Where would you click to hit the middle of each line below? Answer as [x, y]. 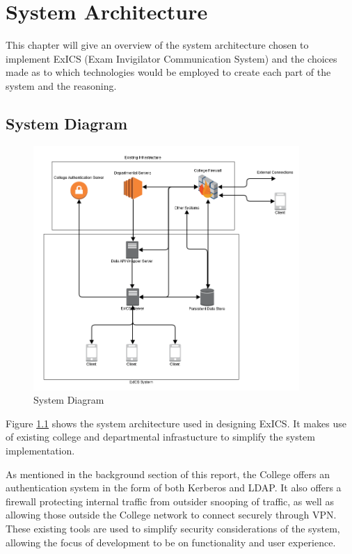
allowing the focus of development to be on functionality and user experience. [171, 542]
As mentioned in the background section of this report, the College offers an [168, 474]
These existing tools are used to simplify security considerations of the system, [173, 528]
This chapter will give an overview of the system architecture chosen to [157, 45]
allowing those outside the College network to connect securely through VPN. [171, 515]
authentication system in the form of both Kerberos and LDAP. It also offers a [174, 488]
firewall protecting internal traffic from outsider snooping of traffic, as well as [170, 501]
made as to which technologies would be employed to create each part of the [168, 72]
